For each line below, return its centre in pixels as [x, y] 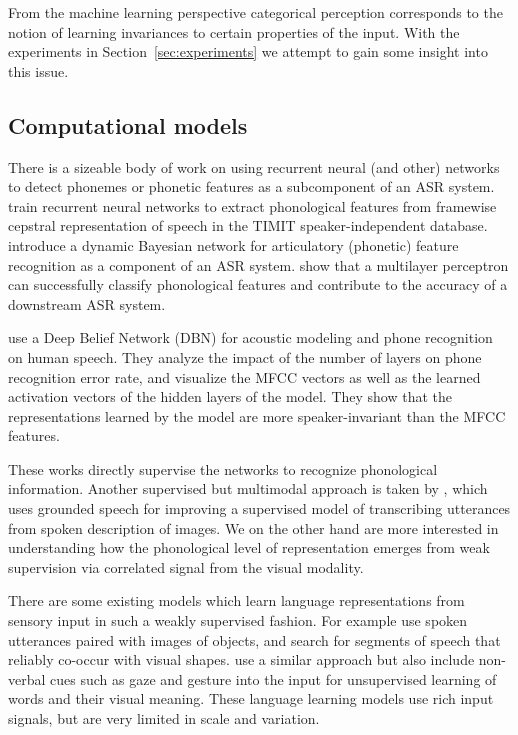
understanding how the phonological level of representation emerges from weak [249, 547]
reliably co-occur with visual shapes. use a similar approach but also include [241, 659]
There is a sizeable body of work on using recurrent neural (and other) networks [254, 166]
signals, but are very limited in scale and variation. [164, 718]
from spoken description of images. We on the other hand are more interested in [253, 527]
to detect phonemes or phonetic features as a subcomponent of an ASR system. [251, 186]
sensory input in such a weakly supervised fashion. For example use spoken [238, 620]
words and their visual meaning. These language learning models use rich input [251, 698]
